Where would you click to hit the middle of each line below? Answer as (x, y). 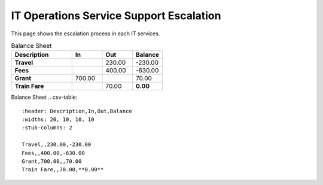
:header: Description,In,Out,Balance (77, 111)
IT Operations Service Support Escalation (116, 16)
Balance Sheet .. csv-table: (44, 97)
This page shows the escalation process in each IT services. (86, 34)
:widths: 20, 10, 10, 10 (58, 119)
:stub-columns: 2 (47, 128)
